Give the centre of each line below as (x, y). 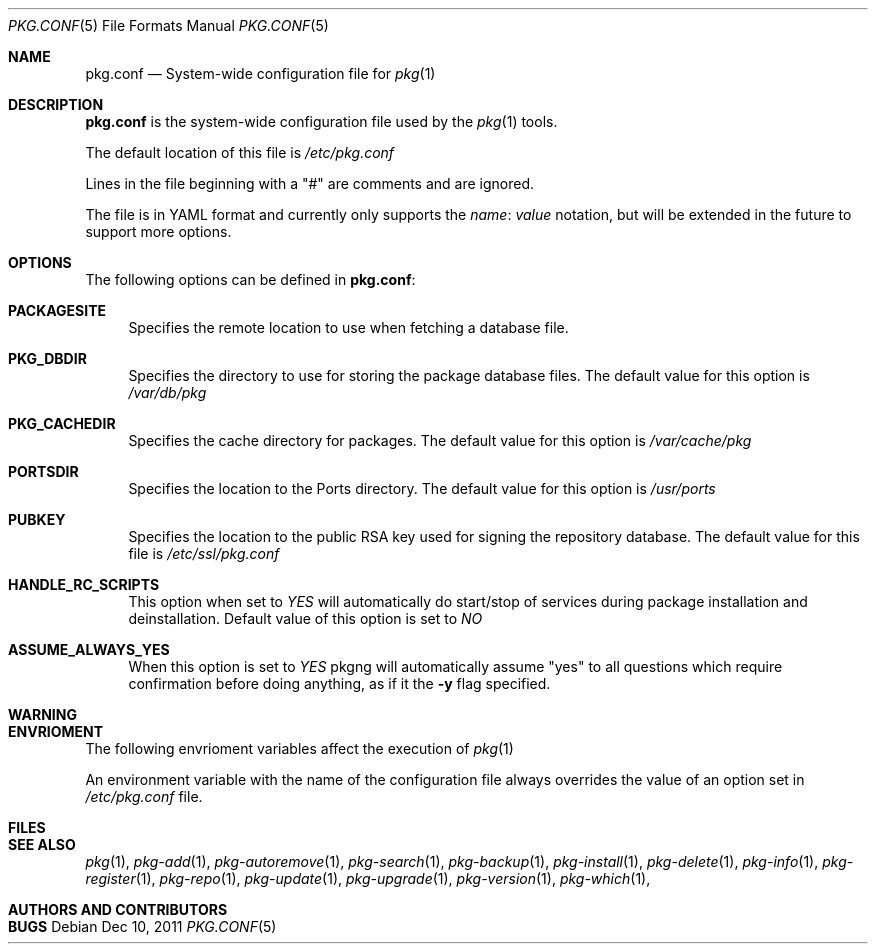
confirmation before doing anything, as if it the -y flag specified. (339, 683)
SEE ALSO (42, 844)
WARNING (42, 714)
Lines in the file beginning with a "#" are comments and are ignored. (310, 183)
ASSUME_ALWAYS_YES (89, 649)
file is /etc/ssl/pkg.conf (204, 553)
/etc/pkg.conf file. (144, 796)
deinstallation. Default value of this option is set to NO (305, 618)
